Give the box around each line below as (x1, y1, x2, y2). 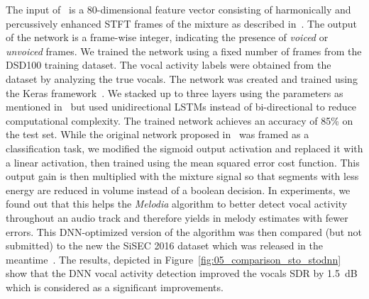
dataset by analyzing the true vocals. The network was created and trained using (6, 71, 358, 86)
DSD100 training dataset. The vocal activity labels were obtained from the (6, 57, 331, 72)
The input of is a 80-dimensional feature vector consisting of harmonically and (6, 2, 351, 16)
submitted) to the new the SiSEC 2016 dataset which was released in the (6, 238, 323, 253)
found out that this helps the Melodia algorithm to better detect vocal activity (6, 196, 348, 211)
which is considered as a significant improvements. (6, 279, 224, 294)
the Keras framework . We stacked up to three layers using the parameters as (6, 85, 343, 100)
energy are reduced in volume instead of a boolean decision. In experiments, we (6, 182, 351, 197)
